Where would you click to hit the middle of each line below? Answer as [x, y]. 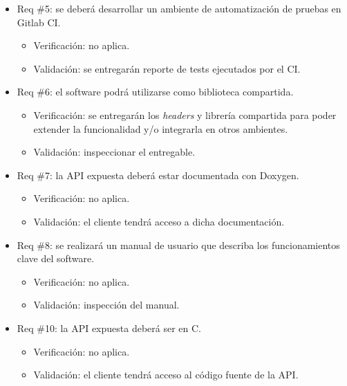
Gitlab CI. [39, 22]
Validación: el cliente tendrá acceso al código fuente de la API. [166, 375]
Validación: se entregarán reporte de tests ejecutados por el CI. [167, 68]
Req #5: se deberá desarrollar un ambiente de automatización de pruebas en [179, 8]
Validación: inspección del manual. [106, 305]
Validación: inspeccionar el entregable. [114, 152]
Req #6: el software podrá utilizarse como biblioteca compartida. [155, 92]
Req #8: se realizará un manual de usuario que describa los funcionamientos [178, 245]
